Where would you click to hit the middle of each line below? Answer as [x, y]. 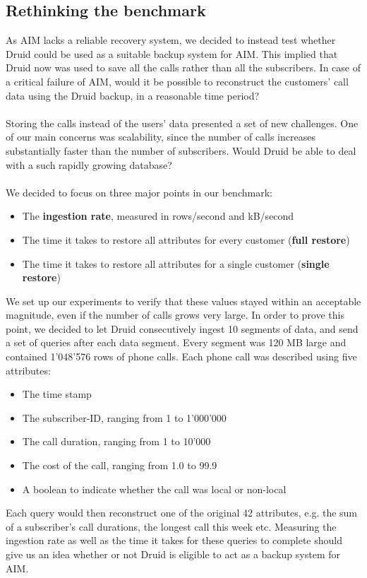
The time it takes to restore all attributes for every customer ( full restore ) [186, 239]
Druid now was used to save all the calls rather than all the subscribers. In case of [183, 67]
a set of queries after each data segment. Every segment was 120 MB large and [176, 342]
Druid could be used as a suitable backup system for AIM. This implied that [172, 53]
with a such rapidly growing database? [89, 164]
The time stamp [57, 394]
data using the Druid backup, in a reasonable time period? [133, 95]
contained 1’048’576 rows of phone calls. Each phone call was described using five [181, 356]
